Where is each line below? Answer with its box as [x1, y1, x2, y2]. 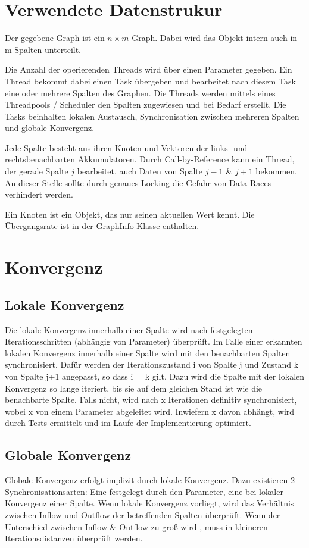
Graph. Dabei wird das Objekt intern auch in [132, 32, 298, 44]
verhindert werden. [5, 188, 73, 201]
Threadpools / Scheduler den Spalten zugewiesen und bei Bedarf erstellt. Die [5, 98, 286, 111]
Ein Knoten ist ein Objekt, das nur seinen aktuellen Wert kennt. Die [5, 208, 255, 220]
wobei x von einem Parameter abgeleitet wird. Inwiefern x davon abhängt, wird [5, 405, 295, 417]
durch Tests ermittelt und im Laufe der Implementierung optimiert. [5, 417, 251, 429]
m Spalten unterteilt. [5, 43, 82, 55]
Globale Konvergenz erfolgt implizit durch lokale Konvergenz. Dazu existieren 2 [5, 474, 295, 486]
